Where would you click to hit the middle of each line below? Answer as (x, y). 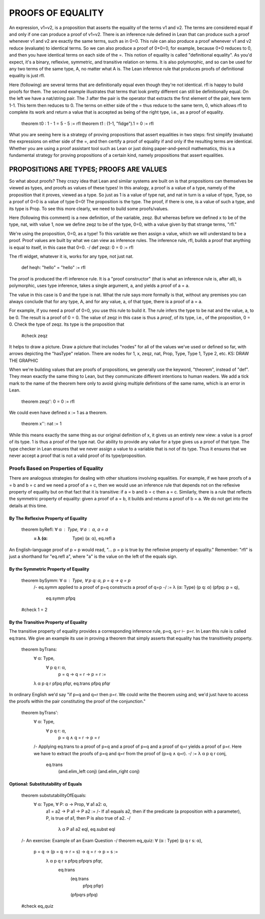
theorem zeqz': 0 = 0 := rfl (48, 401)
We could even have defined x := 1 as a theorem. (58, 413)
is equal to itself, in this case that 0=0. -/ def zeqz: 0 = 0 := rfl (71, 247)
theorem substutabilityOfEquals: (54, 795)
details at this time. (28, 505)
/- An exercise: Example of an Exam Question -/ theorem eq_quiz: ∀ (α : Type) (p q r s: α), (112, 840)
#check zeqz (34, 336)
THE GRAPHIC (24, 360)
